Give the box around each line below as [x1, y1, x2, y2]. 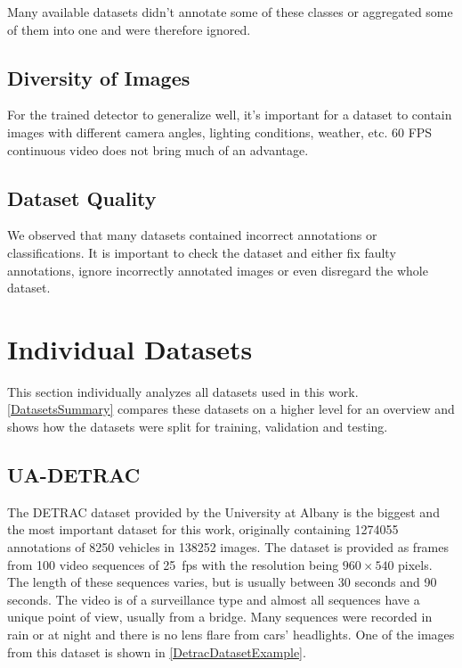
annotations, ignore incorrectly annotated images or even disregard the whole [7, 260, 428, 279]
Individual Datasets [7, 330, 253, 367]
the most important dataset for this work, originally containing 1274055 [7, 520, 399, 539]
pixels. [398, 555, 433, 573]
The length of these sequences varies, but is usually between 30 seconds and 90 [7, 573, 437, 591]
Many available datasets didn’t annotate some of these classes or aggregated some [7, 3, 453, 21]
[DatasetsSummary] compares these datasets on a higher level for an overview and [7, 400, 455, 418]
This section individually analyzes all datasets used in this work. [7, 382, 359, 400]
